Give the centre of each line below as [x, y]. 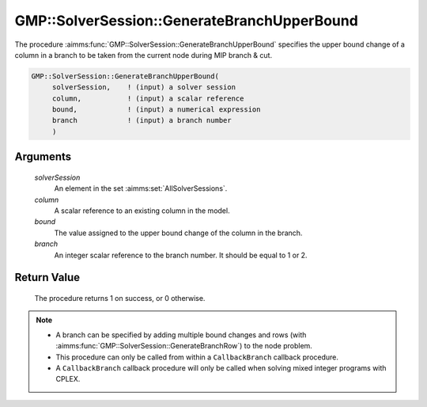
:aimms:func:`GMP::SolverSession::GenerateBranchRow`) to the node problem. [184, 346]
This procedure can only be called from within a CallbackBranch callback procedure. [197, 357]
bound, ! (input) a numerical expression [156, 110]
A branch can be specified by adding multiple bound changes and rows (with [181, 335]
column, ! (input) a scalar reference [148, 98]
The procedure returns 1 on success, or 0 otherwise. [120, 299]
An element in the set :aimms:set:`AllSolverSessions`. [141, 188]
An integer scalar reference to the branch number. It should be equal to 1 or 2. [181, 255]
